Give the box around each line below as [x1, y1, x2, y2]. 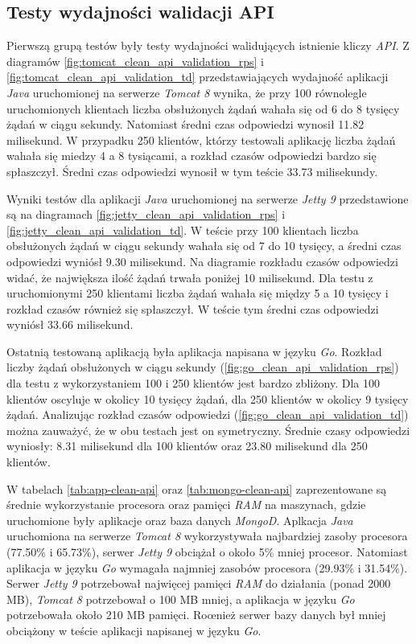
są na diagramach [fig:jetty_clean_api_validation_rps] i [6, 206, 286, 223]
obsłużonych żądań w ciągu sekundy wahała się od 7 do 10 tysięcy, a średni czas [6, 237, 402, 254]
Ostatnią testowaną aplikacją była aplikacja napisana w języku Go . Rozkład [6, 343, 382, 359]
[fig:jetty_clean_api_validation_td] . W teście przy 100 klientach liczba [6, 221, 359, 238]
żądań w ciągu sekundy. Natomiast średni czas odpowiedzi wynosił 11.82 [6, 116, 365, 133]
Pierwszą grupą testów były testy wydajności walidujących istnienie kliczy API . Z [6, 37, 410, 54]
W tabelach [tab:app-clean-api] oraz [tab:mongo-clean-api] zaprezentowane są [6, 480, 387, 497]
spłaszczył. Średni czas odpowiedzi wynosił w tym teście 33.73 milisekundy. [6, 162, 378, 179]
